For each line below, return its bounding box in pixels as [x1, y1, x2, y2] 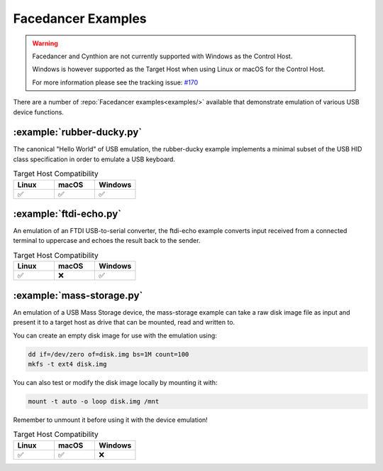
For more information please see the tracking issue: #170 [32, 78, 199, 87]
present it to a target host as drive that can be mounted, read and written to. [13, 318, 235, 327]
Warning [32, 39, 58, 48]
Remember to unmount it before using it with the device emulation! [13, 416, 209, 424]
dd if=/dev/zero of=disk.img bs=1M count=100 [28, 350, 189, 358]
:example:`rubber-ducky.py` [13, 126, 142, 139]
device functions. [13, 107, 64, 117]
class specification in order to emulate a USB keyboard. [13, 155, 175, 163]
